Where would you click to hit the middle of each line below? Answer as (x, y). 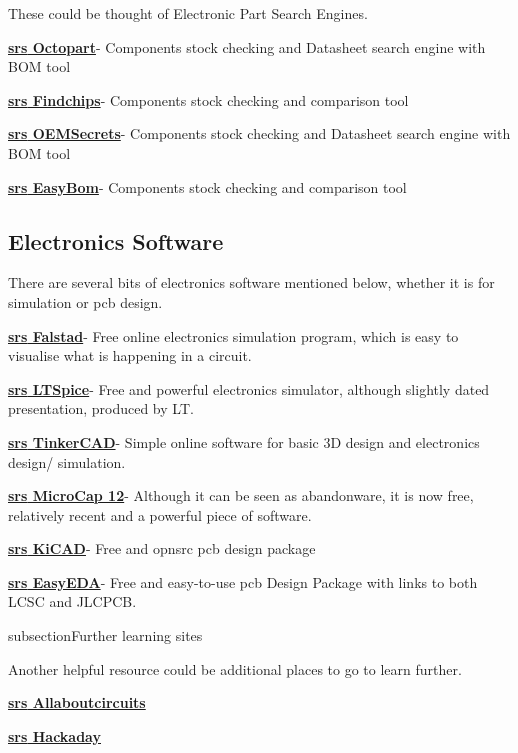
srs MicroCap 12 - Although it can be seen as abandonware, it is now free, (241, 495)
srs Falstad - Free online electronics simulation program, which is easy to (233, 335)
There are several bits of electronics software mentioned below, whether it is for (251, 282)
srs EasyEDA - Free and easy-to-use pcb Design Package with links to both (243, 581)
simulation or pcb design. (85, 301)
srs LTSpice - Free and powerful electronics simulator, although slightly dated (249, 388)
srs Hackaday (54, 735)
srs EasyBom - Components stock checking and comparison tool (207, 186)
